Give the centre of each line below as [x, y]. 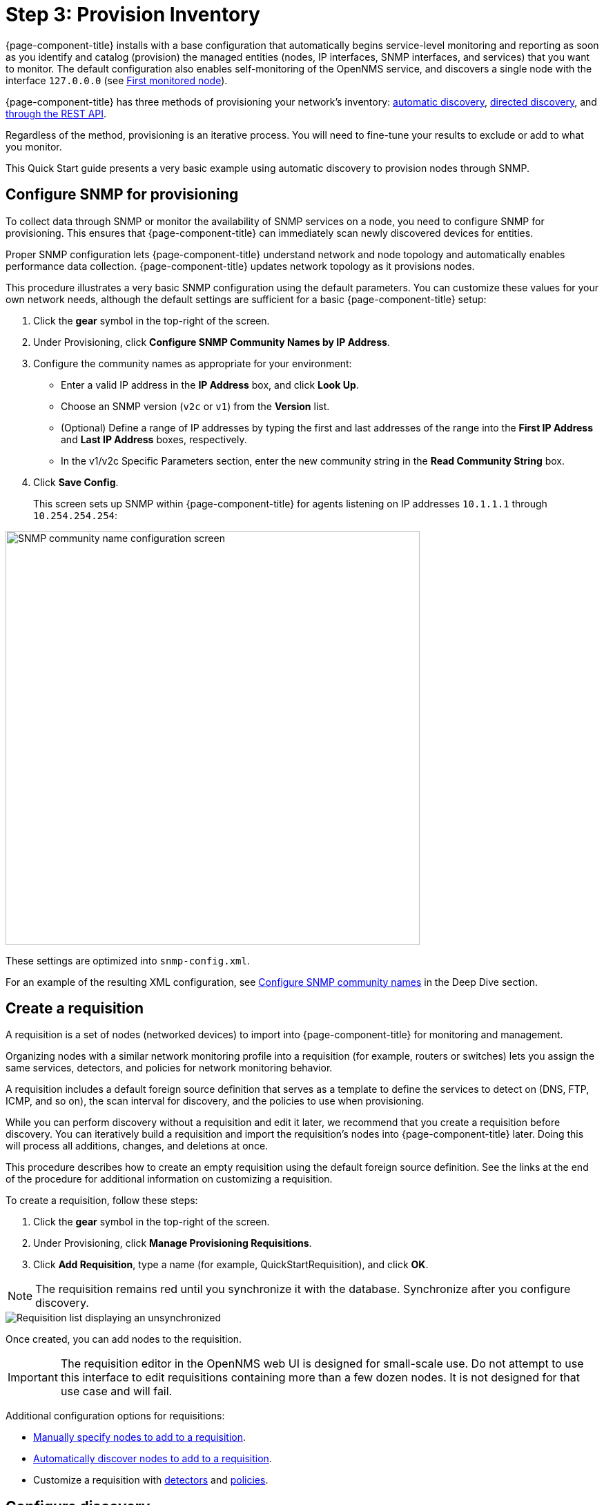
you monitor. [34, 146]
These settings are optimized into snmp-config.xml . [128, 960]
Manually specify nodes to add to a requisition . [139, 1437]
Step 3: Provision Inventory [133, 14]
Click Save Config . [76, 482]
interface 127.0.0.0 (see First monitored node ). [117, 80]
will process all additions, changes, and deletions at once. [137, 1146]
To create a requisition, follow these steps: [102, 1201]
